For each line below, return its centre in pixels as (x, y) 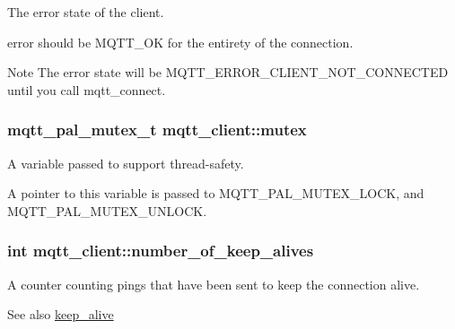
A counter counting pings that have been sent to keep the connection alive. (214, 284)
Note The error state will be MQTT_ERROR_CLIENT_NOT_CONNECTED (228, 72)
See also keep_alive (61, 314)
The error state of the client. (86, 12)
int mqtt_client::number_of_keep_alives (161, 251)
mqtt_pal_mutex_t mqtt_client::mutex (157, 130)
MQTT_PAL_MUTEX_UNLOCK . (107, 210)
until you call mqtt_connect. (87, 89)
